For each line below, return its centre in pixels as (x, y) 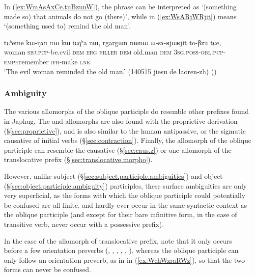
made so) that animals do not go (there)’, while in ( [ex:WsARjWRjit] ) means (120, 16)
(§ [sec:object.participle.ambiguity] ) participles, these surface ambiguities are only (126, 185)
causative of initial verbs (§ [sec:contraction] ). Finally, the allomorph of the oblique (128, 140)
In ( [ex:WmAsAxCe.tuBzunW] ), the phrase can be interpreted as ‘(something (120, 6)
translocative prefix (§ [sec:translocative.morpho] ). (78, 159)
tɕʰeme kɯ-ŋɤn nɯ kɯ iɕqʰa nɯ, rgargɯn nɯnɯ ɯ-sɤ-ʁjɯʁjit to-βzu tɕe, (113, 42)
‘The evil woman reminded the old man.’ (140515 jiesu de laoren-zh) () (110, 71)
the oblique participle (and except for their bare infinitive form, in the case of (121, 214)
